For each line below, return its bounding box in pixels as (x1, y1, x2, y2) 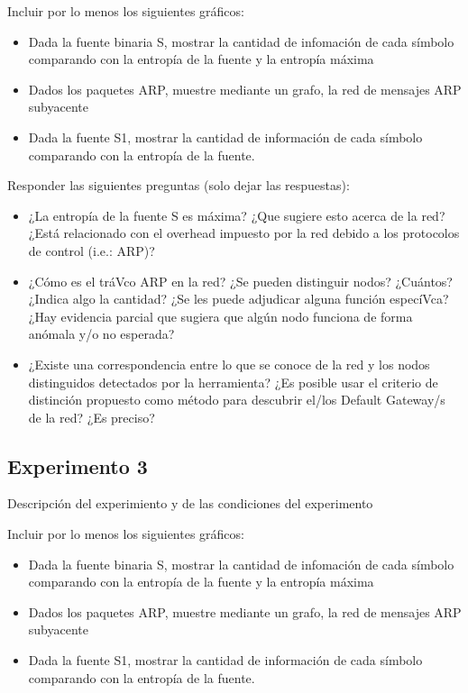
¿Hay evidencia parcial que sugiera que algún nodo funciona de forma (28, 306, 413, 325)
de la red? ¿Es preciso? (28, 407, 155, 426)
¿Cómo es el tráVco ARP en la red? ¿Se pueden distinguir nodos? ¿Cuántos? (28, 271, 453, 290)
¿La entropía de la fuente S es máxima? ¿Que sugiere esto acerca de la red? (28, 205, 445, 224)
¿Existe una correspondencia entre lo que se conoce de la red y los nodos (28, 354, 430, 373)
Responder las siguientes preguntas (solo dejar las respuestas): (7, 176, 350, 195)
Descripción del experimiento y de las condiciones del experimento (7, 494, 373, 513)
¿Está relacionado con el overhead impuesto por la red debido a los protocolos (28, 223, 460, 242)
